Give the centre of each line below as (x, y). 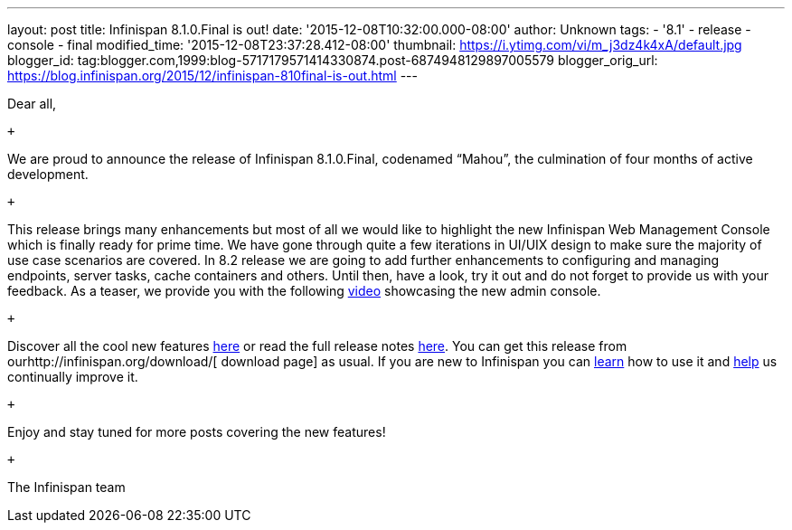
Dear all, (32, 104)
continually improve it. (73, 377)
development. (48, 174)
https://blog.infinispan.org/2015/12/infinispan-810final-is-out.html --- (212, 76)
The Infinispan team (66, 487)
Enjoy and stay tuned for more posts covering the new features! (197, 432)
